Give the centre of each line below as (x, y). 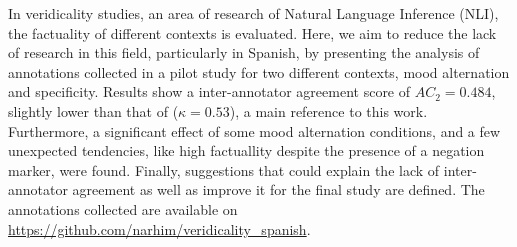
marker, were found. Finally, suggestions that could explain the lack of (224, 169)
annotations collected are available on (123, 208)
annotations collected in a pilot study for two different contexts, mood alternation (259, 71)
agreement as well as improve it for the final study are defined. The (278, 189)
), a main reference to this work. (328, 110)
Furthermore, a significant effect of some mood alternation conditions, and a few (254, 130)
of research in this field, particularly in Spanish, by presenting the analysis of (244, 52)
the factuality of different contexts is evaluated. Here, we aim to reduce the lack (252, 32)
